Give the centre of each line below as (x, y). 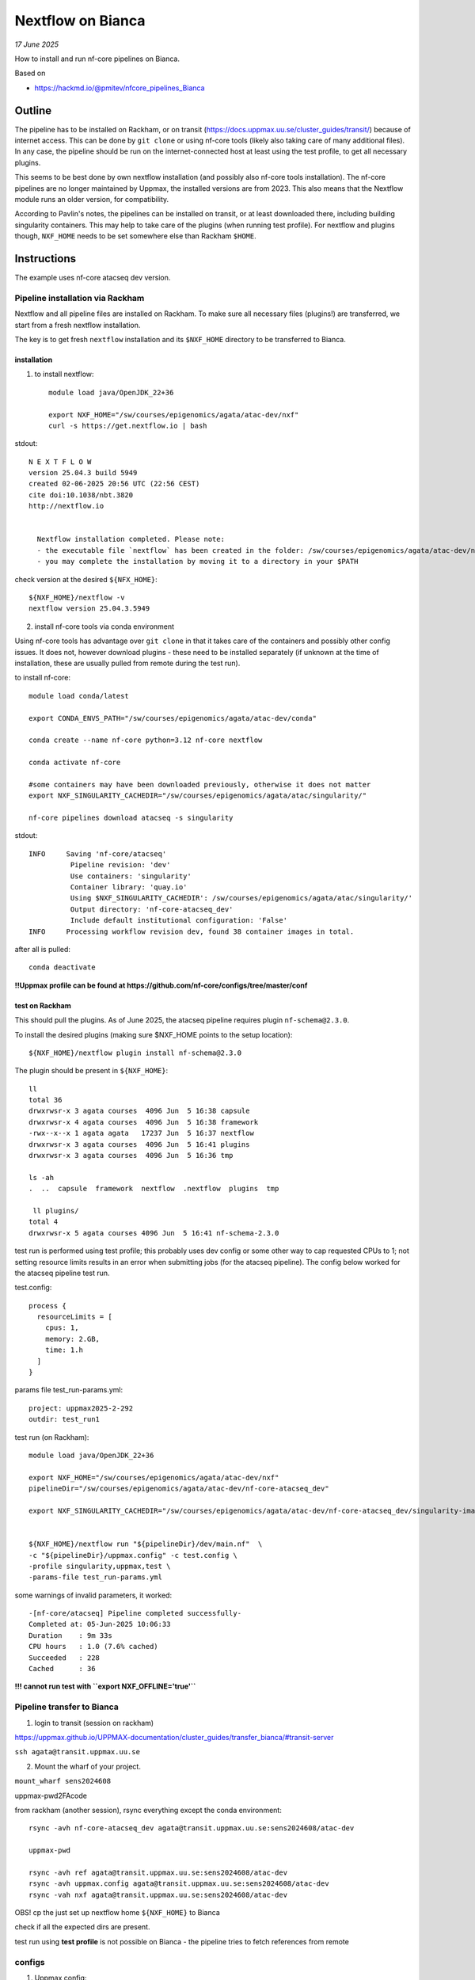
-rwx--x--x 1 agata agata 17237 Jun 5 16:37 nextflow (142, 1133)
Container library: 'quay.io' (129, 887)
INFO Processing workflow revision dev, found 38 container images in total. (192, 931)
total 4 (44, 1222)
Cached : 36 (62, 1669)
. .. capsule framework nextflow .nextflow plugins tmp (154, 1189)
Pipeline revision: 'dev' (120, 865)
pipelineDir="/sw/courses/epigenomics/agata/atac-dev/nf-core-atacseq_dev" (179, 1489)
